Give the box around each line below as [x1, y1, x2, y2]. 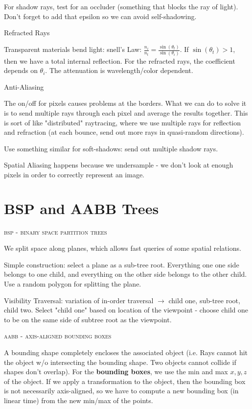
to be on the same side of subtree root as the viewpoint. [4, 314, 172, 324]
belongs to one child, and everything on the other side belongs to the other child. [4, 269, 247, 279]
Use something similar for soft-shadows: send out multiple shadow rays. [4, 143, 218, 153]
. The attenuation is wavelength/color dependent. [45, 65, 193, 75]
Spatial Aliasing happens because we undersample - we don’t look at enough [4, 160, 233, 170]
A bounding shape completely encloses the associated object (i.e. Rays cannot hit [4, 347, 248, 357]
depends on [4, 65, 38, 75]
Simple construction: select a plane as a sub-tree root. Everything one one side [4, 259, 239, 269]
